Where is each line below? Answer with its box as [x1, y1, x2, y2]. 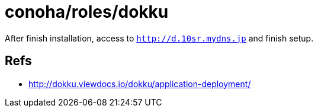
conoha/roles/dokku [5, 2, 169, 22]
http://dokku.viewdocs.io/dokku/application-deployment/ [28, 78, 251, 89]
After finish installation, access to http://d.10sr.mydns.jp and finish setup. [5, 33, 314, 43]
